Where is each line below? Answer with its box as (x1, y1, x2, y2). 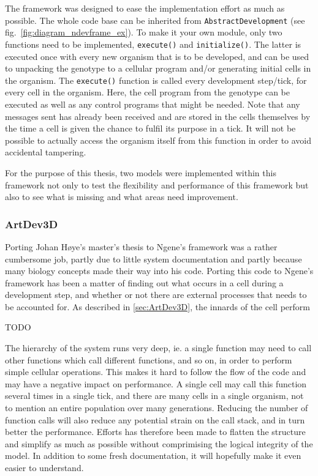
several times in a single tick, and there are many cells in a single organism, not (5, 389, 304, 402)
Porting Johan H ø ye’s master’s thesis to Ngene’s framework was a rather (5, 240, 278, 253)
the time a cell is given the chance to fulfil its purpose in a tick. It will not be (5, 122, 296, 135)
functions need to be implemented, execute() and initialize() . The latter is (5, 37, 301, 50)
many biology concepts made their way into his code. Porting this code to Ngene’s (5, 264, 314, 277)
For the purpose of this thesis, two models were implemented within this (5, 166, 276, 179)
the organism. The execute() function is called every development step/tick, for (5, 73, 307, 86)
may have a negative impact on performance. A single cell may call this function (5, 377, 307, 390)
